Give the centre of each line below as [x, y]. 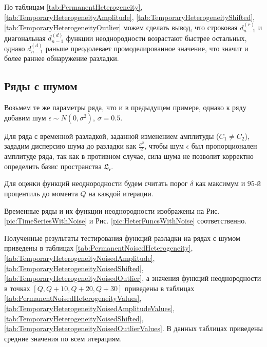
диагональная [25, 38]
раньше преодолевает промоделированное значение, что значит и [147, 48]
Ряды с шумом [41, 86]
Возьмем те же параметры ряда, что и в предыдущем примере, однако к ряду [125, 107]
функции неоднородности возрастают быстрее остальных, [156, 38]
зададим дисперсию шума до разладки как [70, 146]
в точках [17, 288]
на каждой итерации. [121, 193]
